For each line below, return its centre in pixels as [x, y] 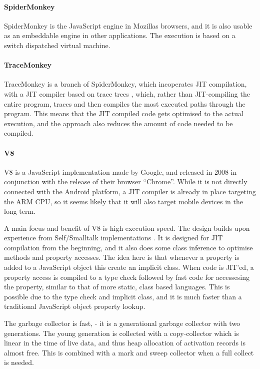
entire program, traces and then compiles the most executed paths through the [125, 103]
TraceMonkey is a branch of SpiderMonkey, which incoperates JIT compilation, [125, 84]
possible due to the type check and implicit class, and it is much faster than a [123, 296]
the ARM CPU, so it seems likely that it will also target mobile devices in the [123, 201]
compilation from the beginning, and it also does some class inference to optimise [128, 247]
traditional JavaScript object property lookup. [75, 306]
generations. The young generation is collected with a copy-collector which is [121, 333]
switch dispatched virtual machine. [57, 45]
